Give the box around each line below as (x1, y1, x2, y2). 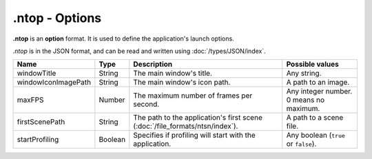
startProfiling (17, 135, 59, 145)
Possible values (286, 59, 339, 69)
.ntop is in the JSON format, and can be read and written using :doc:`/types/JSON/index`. (12, 47, 266, 55)
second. (133, 100, 160, 109)
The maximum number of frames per (133, 91, 253, 100)
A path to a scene (286, 113, 344, 123)
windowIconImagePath (17, 78, 92, 87)
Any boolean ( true (286, 131, 346, 140)
